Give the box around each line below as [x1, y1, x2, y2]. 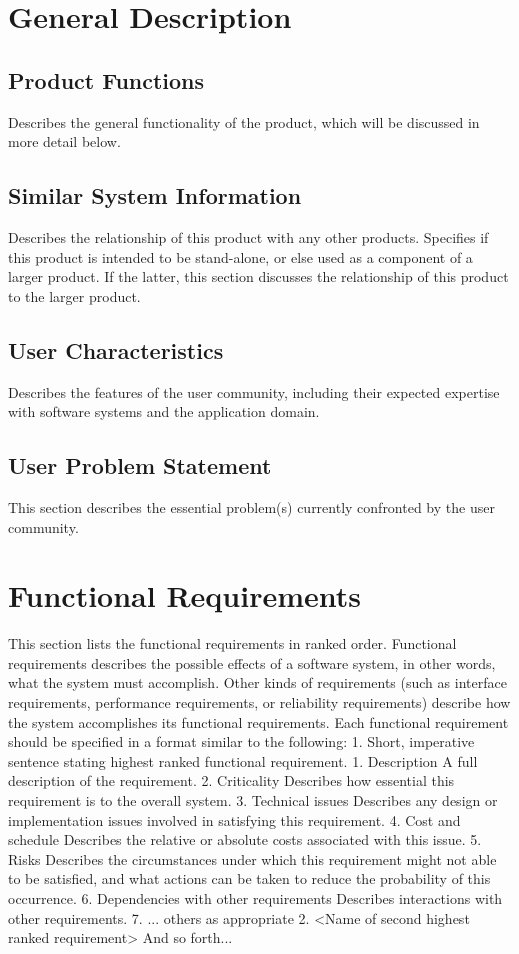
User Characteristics [8, 334, 224, 365]
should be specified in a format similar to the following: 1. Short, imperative [8, 731, 475, 752]
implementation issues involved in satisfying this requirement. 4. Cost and [8, 809, 461, 830]
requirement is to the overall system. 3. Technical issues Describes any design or [8, 790, 498, 810]
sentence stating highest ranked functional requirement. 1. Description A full [8, 750, 478, 771]
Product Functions [8, 64, 205, 95]
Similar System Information [8, 180, 302, 211]
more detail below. [8, 131, 121, 152]
